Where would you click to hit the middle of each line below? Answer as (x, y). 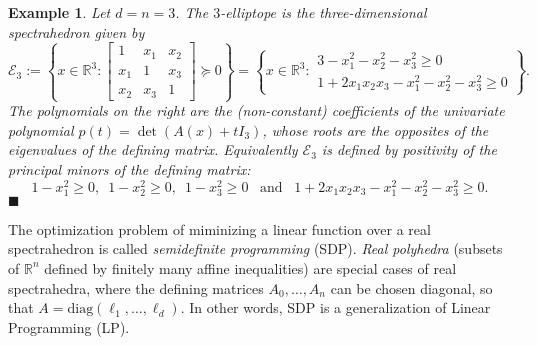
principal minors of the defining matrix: (129, 168)
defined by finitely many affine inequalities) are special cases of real (250, 267)
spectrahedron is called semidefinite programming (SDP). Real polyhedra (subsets (255, 248)
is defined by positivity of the (409, 149)
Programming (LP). (69, 326)
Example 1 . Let (59, 12)
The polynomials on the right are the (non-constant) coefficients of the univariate (256, 110)
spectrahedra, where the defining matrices (136, 287)
